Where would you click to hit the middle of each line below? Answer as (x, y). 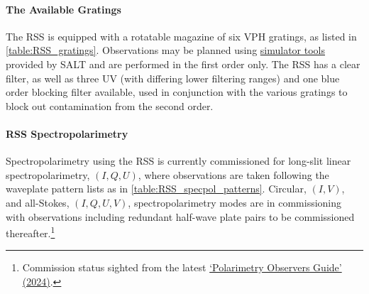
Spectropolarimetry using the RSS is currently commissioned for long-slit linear (178, 161)
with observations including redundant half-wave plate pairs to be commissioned (180, 216)
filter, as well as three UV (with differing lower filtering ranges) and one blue (173, 78)
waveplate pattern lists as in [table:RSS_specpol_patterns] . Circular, (156, 189)
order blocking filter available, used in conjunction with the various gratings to (177, 92)
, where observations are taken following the (233, 174)
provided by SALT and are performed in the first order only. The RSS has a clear (183, 64)
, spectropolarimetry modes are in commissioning (235, 202)
